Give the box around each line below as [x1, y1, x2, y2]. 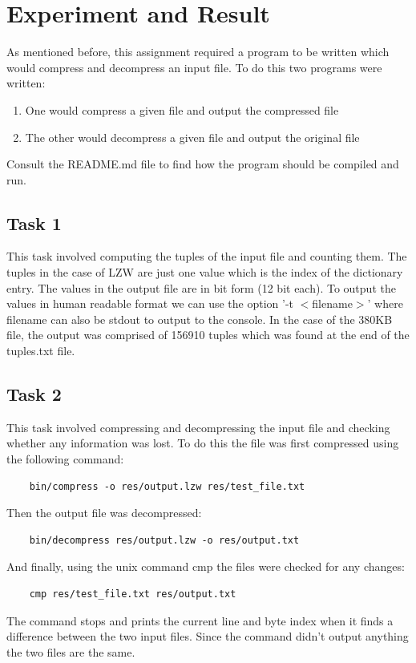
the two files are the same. [6, 643, 135, 660]
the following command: [6, 451, 124, 467]
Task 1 [6, 210, 62, 235]
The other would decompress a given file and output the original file [25, 128, 360, 145]
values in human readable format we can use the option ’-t [6, 295, 293, 312]
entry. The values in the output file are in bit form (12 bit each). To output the [6, 279, 396, 296]
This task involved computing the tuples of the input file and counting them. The [6, 248, 407, 265]
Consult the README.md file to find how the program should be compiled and [6, 156, 399, 172]
